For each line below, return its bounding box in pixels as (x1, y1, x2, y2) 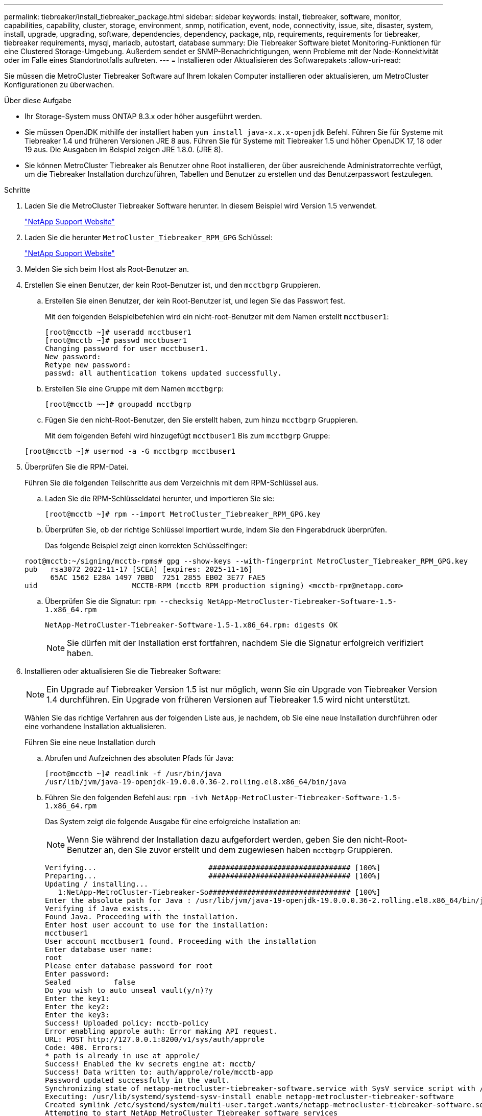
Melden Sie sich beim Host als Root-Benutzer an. (25, 265, 189, 273)
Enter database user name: (45, 945, 153, 954)
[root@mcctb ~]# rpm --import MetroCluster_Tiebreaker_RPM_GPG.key (45, 510, 321, 518)
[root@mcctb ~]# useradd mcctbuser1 (45, 328, 191, 336)
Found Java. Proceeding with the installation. (45, 913, 239, 921)
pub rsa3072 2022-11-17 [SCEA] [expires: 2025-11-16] (25, 565, 253, 573)
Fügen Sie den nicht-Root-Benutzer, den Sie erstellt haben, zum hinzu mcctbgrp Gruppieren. (45, 415, 358, 424)
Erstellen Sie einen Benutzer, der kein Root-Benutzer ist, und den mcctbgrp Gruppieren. (25, 281, 321, 289)
